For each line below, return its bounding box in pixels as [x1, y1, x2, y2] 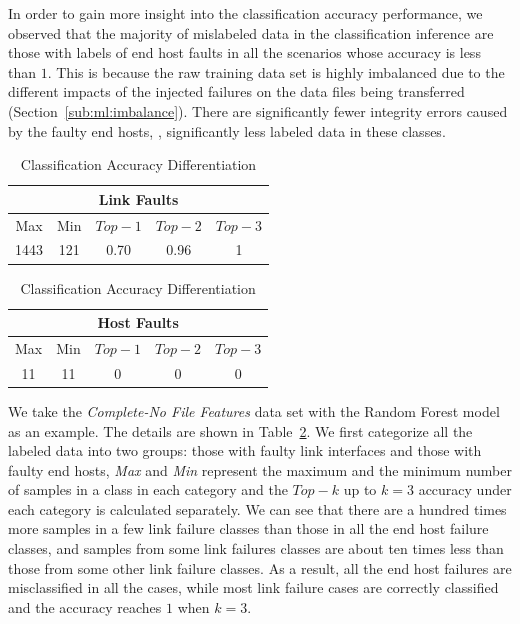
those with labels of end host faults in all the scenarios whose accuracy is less [8, 42, 481, 63]
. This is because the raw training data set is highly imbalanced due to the [47, 61, 505, 82]
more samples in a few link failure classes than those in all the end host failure [8, 518, 489, 539]
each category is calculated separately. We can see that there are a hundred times [8, 498, 507, 519]
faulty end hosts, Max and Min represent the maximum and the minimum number [8, 459, 512, 480]
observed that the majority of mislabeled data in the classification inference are [8, 22, 494, 43]
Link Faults [98, 188, 179, 209]
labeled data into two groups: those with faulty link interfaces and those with [8, 440, 482, 461]
